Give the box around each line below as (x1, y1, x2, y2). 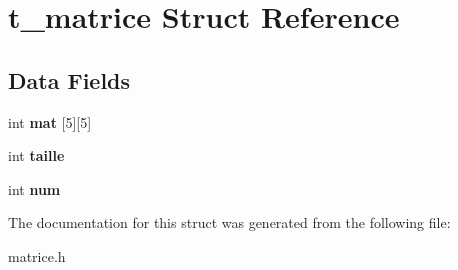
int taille (8, 145, 65, 166)
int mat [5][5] (8, 111, 92, 132)
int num (8, 178, 61, 199)
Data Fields (8, 64, 131, 95)
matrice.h (8, 245, 66, 266)
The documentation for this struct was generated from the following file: (8, 212, 451, 233)
